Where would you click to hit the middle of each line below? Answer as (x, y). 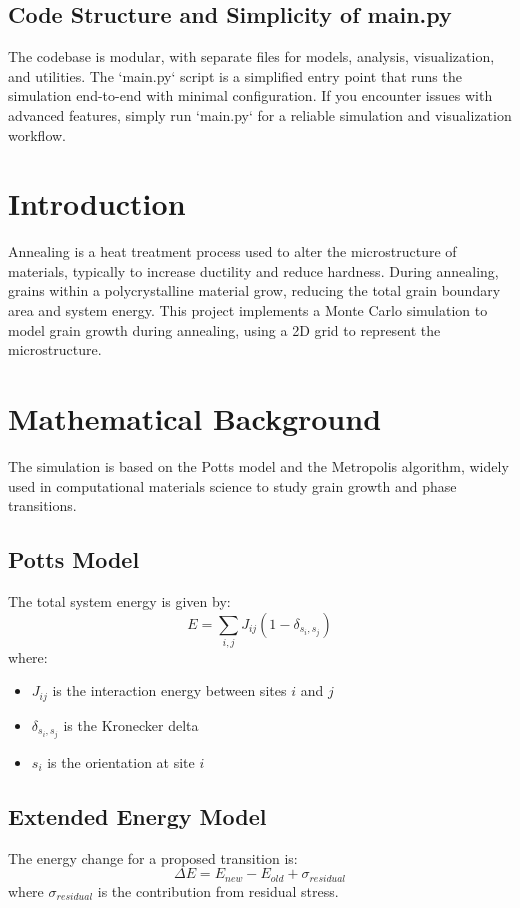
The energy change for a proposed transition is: (153, 857)
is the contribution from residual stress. (218, 890)
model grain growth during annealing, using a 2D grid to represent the (224, 329)
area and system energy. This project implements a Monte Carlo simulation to (248, 310)
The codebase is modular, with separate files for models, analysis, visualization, (251, 56)
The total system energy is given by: (119, 600)
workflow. (37, 134)
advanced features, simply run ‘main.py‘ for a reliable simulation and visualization (260, 114)
